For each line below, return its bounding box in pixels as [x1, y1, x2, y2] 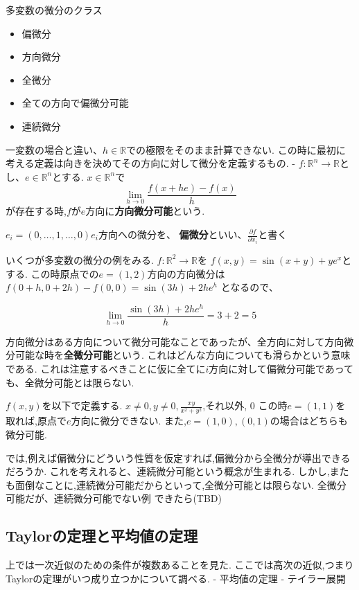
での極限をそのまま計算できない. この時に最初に [126, 142, 346, 157]
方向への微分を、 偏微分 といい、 [98, 227, 247, 241]
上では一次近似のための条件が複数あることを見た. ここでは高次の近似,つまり [6, 557, 354, 572]
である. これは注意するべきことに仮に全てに [6, 361, 206, 376]
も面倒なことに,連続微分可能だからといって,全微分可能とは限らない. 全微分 [6, 477, 347, 492]
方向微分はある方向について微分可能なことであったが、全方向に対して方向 [6, 334, 344, 348]
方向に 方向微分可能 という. [85, 204, 205, 218]
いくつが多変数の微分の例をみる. [6, 252, 154, 267]
